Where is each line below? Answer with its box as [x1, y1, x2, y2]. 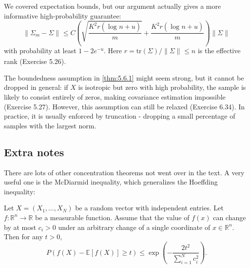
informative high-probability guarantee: [4, 10, 121, 21]
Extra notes [4, 144, 64, 159]
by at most [4, 222, 37, 232]
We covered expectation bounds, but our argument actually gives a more [4, 1, 221, 11]
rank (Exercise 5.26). [4, 56, 66, 66]
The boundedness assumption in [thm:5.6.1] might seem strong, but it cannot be [4, 72, 244, 82]
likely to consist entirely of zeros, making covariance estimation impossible [4, 92, 226, 102]
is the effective [197, 45, 241, 56]
